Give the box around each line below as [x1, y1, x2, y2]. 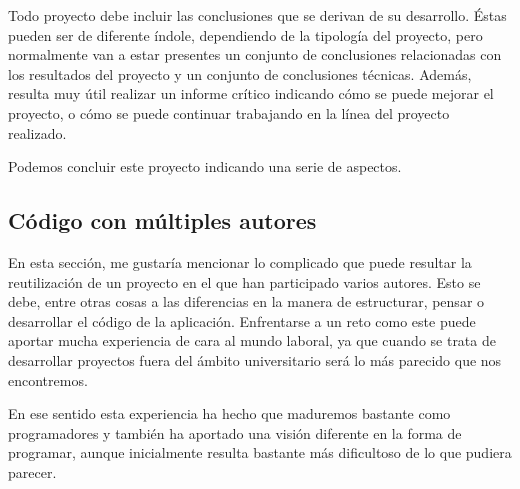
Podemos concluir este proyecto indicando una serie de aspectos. [8, 156, 402, 177]
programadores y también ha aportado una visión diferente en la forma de [8, 422, 462, 443]
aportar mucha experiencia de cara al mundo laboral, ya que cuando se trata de [8, 330, 496, 351]
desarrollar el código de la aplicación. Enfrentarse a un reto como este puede [8, 310, 476, 331]
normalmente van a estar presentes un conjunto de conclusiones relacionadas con [8, 44, 502, 65]
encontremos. [8, 369, 88, 390]
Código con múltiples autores [8, 205, 317, 236]
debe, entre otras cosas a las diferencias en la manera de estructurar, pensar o [8, 291, 485, 312]
